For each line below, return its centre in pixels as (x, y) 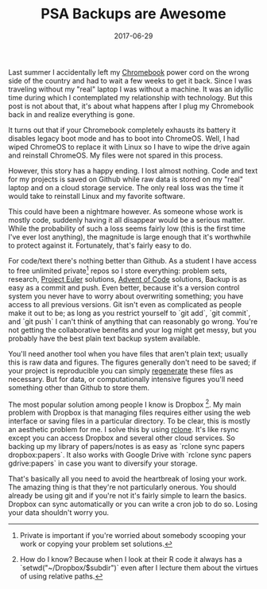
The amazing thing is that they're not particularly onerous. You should (122, 487)
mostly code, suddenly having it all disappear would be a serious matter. (127, 220)
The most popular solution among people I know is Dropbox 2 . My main (125, 404)
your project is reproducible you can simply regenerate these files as (121, 370)
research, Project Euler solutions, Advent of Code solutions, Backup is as (128, 279)
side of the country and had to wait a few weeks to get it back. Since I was (130, 80)
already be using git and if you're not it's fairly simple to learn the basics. (128, 496)
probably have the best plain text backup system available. (104, 338)
